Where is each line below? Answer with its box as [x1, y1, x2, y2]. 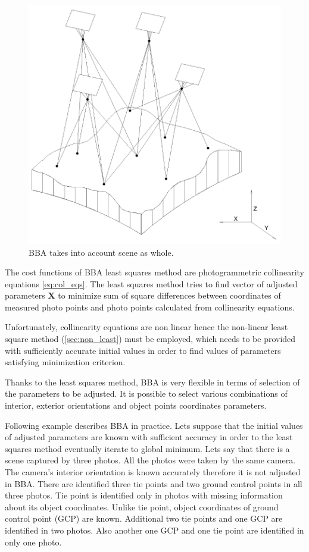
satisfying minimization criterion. [5, 356, 126, 368]
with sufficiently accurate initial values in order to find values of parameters [5, 344, 281, 356]
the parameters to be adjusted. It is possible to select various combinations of [5, 387, 288, 400]
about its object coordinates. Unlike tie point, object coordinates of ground [5, 500, 279, 513]
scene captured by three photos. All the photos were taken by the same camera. [5, 454, 296, 466]
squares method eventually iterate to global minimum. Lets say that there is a [5, 442, 290, 454]
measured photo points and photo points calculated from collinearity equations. [5, 300, 295, 313]
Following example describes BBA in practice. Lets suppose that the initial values [5, 419, 303, 431]
